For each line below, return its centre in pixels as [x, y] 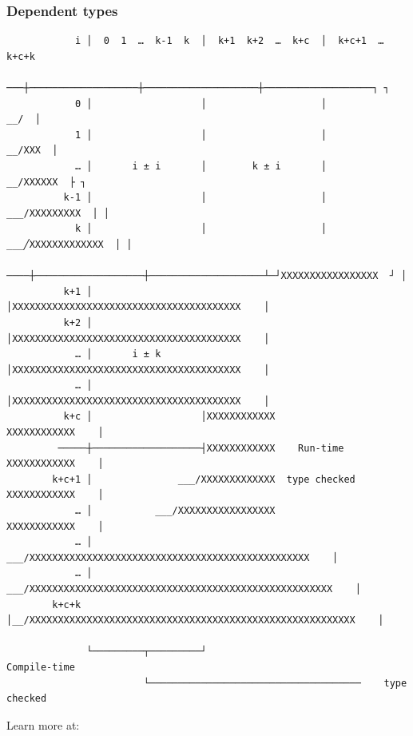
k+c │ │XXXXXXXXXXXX [169, 417]
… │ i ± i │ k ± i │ [201, 166]
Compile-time [41, 667]
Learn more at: [43, 724]
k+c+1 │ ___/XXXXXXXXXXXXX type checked [204, 479]
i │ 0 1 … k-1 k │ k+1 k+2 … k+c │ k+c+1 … [229, 41]
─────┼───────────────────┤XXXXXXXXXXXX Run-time [201, 448]
